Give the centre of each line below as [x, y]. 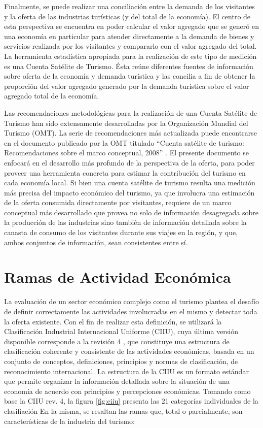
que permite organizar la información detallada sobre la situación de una [117, 381]
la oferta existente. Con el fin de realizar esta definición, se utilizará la [113, 321]
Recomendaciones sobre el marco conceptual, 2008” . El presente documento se [126, 153]
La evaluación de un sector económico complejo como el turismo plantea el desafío [131, 301]
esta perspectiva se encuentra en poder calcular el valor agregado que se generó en [131, 26]
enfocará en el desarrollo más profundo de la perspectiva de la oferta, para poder [129, 162]
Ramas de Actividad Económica [118, 277]
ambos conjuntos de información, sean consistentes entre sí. [96, 242]
